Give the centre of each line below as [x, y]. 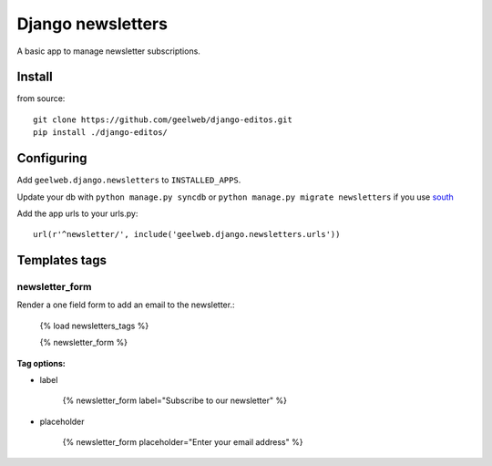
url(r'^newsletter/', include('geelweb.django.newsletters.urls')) [187, 234]
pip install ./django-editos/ [101, 133]
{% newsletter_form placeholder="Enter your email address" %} [183, 442]
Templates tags [61, 260]
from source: [41, 98]
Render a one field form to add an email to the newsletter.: [126, 305]
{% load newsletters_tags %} [94, 326]
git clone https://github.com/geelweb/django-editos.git [163, 119]
